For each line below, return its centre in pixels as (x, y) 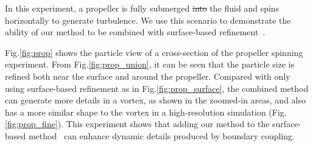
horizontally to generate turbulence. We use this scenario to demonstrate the (148, 20)
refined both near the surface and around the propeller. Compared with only (148, 76)
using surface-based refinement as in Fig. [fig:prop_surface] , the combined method (157, 88)
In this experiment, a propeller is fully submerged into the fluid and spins (142, 8)
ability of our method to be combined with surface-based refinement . (135, 32)
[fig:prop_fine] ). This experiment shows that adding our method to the (137, 124)
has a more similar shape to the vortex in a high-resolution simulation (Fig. (146, 112)
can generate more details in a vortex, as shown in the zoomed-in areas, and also (155, 100)
